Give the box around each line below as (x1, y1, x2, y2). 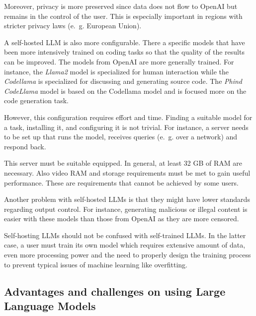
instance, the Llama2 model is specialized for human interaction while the (4, 66, 229, 76)
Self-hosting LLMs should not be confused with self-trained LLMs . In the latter (4, 230, 246, 240)
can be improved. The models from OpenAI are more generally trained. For (4, 56, 234, 66)
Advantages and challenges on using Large (4, 283, 226, 299)
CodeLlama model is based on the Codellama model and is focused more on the (4, 85, 247, 96)
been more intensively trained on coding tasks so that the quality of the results (4, 47, 245, 57)
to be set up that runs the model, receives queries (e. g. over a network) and (4, 131, 238, 142)
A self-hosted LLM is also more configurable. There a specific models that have (4, 37, 245, 47)
